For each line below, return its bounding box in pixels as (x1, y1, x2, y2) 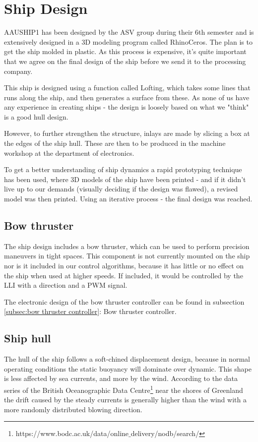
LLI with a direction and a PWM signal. (4, 280, 128, 290)
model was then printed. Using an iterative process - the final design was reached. (4, 193, 253, 204)
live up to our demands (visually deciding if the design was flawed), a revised (4, 184, 238, 194)
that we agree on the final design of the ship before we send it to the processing (4, 56, 246, 66)
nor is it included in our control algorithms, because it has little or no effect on (4, 260, 244, 271)
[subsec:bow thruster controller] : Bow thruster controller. (4, 306, 177, 316)
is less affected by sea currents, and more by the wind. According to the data (4, 373, 238, 383)
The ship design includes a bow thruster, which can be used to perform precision (4, 241, 250, 251)
